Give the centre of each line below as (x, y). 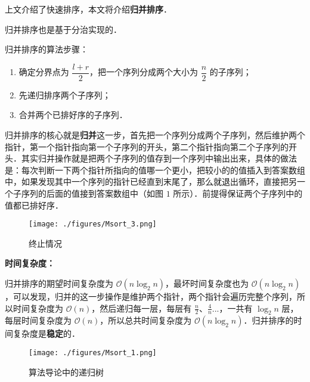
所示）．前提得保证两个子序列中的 (238, 193)
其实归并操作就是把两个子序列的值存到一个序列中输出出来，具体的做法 (159, 158)
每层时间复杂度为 (38, 320)
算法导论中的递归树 (66, 372)
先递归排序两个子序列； (65, 94)
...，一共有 (232, 308)
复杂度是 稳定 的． (46, 333)
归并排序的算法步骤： (46, 49)
